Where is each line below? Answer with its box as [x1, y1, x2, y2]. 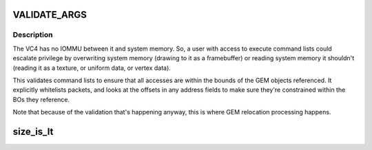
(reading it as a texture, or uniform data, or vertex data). [12, 64, 172, 72]
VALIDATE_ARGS [12, 9, 87, 21]
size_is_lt [12, 125, 54, 137]
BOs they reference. [12, 95, 70, 103]
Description [12, 30, 53, 40]
